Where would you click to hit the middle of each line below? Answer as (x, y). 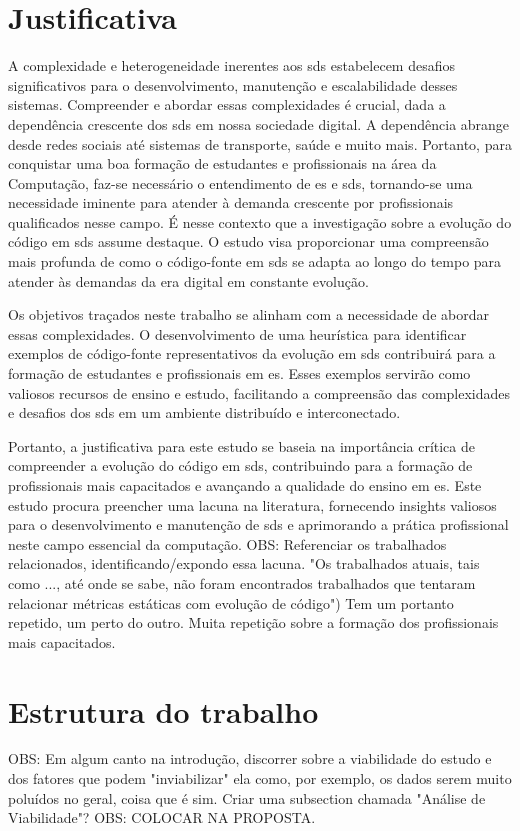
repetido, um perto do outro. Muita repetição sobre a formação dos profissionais (253, 622)
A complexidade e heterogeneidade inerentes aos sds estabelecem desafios (231, 65)
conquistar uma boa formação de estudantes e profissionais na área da (222, 163)
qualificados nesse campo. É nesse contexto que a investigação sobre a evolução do (260, 221)
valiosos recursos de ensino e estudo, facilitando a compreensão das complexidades (259, 392)
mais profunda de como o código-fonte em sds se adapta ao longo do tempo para (255, 261)
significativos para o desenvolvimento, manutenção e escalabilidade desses (233, 84)
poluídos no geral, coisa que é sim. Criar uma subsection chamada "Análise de (247, 797)
